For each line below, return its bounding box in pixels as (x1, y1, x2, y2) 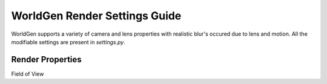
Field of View (11, 70, 44, 77)
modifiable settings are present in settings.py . (11, 38, 125, 45)
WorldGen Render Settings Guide (11, 9, 182, 22)
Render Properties (11, 54, 82, 65)
